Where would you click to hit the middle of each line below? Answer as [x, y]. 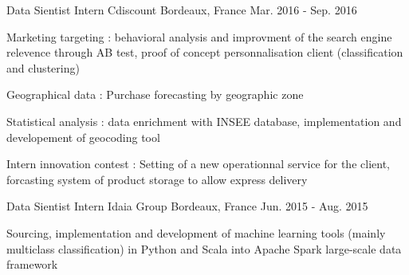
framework [32, 264]
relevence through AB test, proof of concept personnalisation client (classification [205, 52]
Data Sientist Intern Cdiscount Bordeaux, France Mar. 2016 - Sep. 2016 [182, 10]
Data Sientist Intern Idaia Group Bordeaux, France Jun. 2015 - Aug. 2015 [187, 206]
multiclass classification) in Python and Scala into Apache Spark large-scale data [204, 248]
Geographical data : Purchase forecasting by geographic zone [155, 94]
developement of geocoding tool [83, 137]
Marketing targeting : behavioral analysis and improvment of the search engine [199, 36]
